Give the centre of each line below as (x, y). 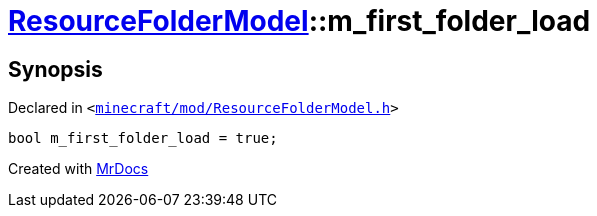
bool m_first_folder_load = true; (143, 138)
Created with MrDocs (78, 169)
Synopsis (55, 69)
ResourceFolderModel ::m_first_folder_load (299, 21)
